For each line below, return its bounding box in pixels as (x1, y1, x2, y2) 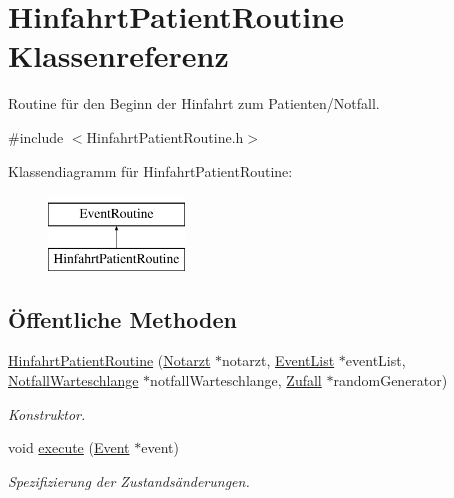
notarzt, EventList (222, 350, 335, 371)
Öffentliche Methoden (8, 303, 237, 334)
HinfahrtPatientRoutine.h (86, 126, 244, 147)
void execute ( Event (8, 437, 130, 458)
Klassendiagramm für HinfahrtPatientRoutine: (8, 160, 293, 181)
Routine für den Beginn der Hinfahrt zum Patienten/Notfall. (8, 93, 380, 114)
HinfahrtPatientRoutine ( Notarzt (8, 350, 211, 371)
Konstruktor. (8, 403, 86, 424)
